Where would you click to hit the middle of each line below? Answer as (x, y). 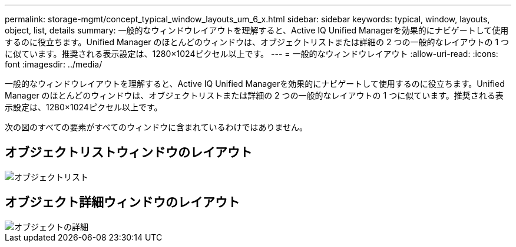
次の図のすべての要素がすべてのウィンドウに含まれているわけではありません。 (156, 127)
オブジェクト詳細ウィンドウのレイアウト (122, 202)
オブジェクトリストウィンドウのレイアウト (128, 153)
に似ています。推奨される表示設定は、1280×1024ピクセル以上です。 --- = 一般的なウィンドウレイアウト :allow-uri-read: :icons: (252, 54)
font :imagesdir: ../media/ (54, 64)
